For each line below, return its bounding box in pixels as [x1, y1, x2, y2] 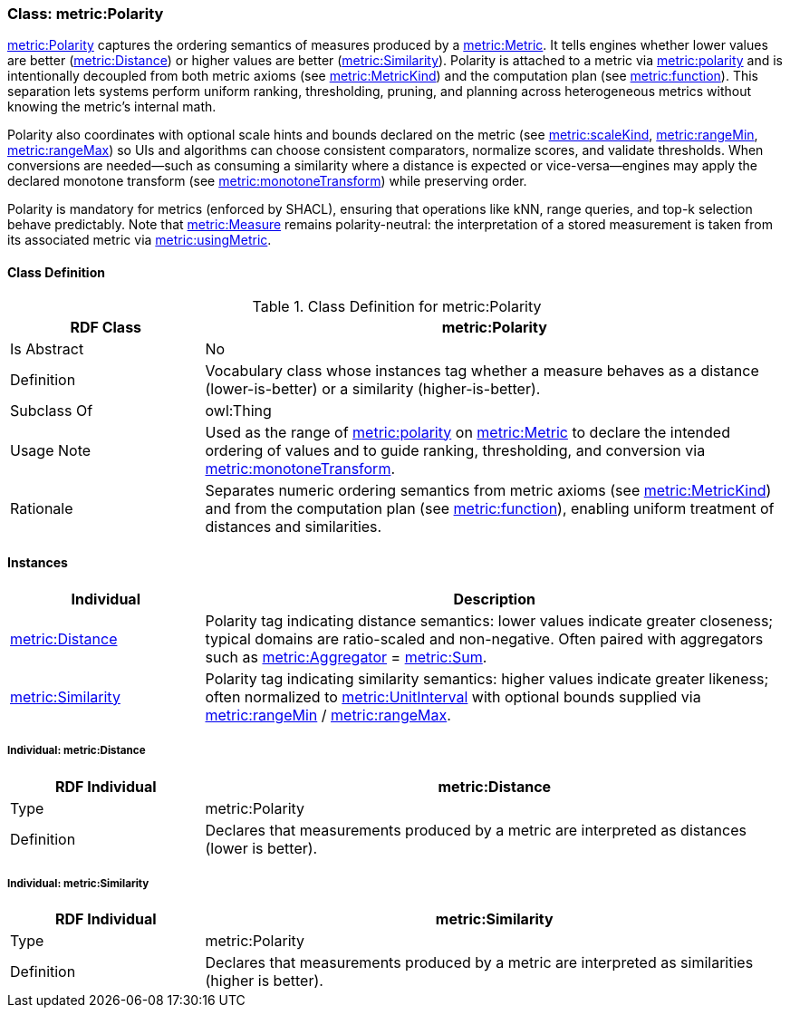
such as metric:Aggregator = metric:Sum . [205, 647, 487, 666]
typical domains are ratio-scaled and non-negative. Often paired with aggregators [205, 629, 764, 648]
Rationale [10, 498, 73, 517]
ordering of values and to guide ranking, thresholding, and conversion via [205, 440, 706, 459]
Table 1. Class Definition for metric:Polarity [252, 296, 542, 315]
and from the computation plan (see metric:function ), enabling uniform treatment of [205, 498, 775, 517]
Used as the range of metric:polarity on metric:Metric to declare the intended [205, 422, 730, 441]
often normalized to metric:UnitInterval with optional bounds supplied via [205, 687, 701, 706]
